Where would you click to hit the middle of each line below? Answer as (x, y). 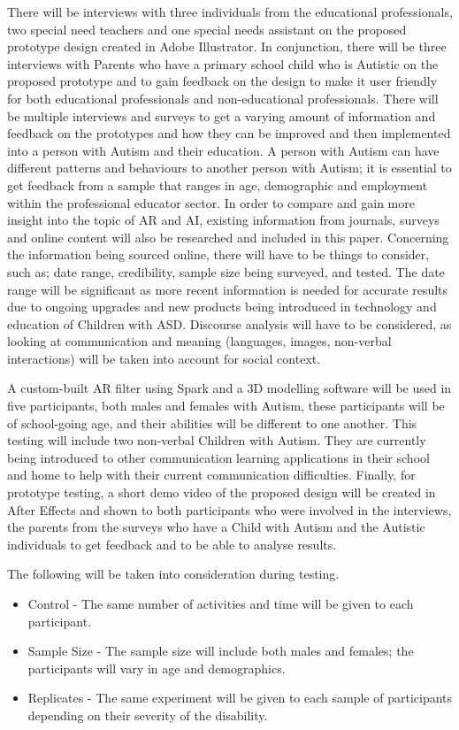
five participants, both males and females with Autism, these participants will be (226, 406)
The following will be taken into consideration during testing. (173, 574)
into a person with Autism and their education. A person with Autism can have (223, 150)
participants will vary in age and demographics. (157, 668)
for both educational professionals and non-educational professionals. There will (223, 98)
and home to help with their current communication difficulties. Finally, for (211, 475)
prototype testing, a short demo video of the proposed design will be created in (222, 492)
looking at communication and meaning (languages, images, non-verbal (199, 341)
